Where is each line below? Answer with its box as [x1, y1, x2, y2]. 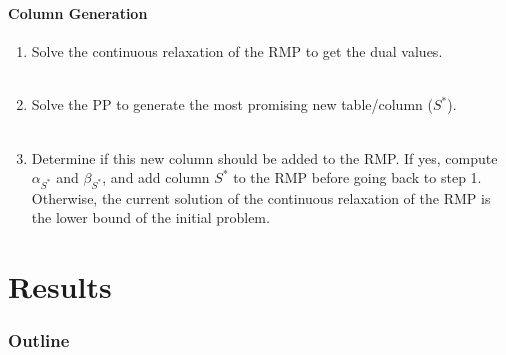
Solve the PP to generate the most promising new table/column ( [31, 94, 433, 115]
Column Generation [8, 2, 148, 23]
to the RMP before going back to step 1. [233, 167, 482, 188]
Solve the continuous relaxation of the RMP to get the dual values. [31, 41, 443, 62]
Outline [8, 328, 70, 353]
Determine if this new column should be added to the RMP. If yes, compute [31, 147, 498, 168]
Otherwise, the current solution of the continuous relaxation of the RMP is [31, 187, 491, 208]
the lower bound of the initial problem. [31, 207, 270, 228]
